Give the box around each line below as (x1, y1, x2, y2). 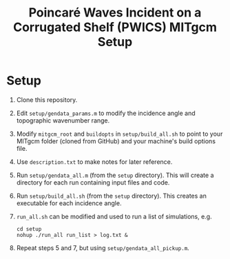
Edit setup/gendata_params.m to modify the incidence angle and (16, 109, 196, 117)
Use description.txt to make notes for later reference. (16, 157, 173, 166)
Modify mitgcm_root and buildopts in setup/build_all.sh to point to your (16, 129, 223, 138)
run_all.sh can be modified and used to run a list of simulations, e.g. (16, 212, 212, 220)
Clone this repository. (16, 95, 78, 104)
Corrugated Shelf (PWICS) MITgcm (12, 19, 218, 35)
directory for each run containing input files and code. (16, 178, 170, 187)
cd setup (16, 225, 42, 232)
